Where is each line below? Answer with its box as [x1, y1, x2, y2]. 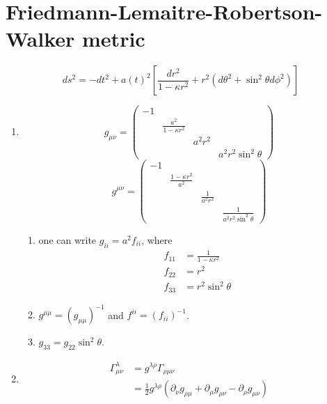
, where [141, 232, 173, 247]
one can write [38, 232, 97, 247]
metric [82, 24, 145, 53]
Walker [6, 24, 75, 53]
